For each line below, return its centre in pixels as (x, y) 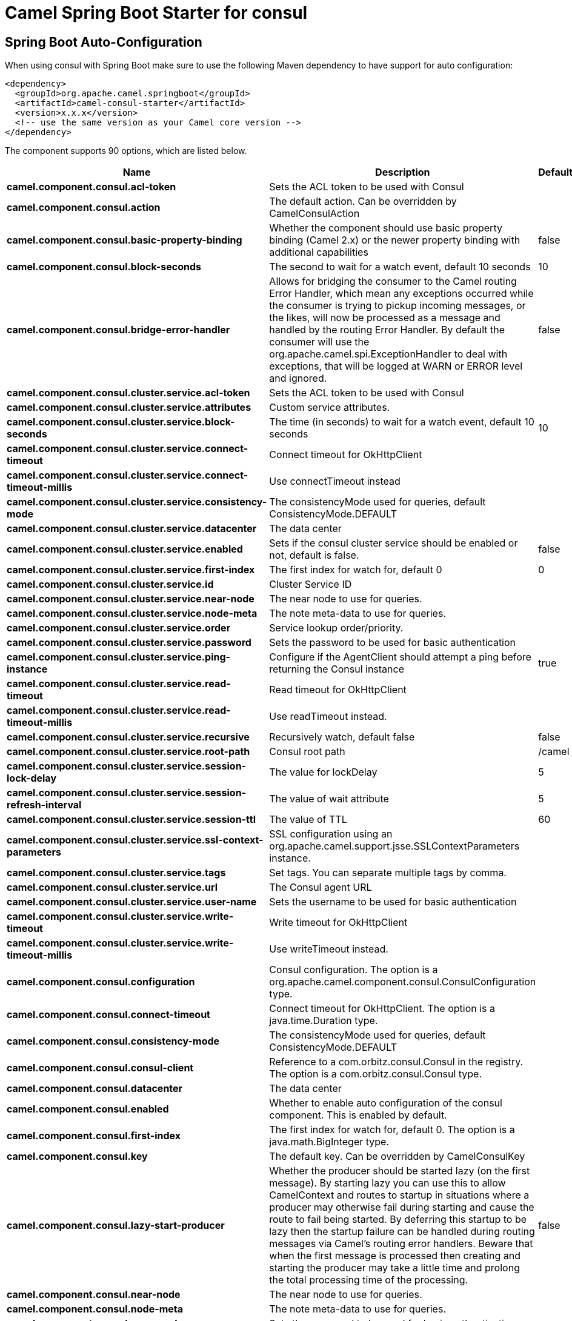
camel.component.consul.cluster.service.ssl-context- (135, 840)
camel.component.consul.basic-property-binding (125, 240)
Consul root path (307, 752)
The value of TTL (308, 820)
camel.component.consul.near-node (94, 1295)
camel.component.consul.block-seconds (104, 267)
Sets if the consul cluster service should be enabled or (394, 543)
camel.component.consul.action (84, 208)
